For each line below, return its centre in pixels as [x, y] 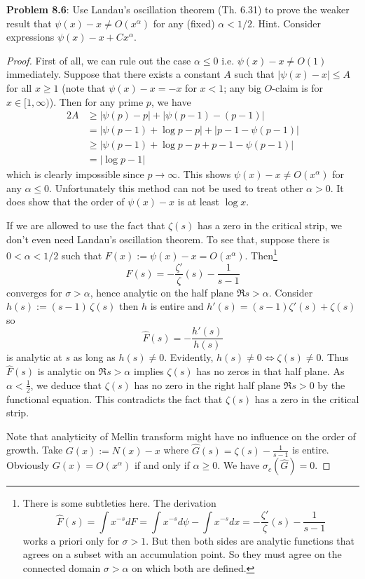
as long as [94, 357]
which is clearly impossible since [75, 174]
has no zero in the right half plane [207, 384]
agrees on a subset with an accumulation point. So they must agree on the [182, 554]
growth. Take [35, 450]
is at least [198, 202]
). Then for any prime [96, 101]
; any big [242, 87]
